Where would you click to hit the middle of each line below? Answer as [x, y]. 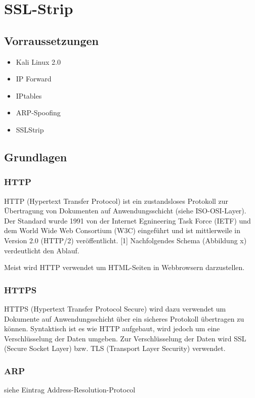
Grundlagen [36, 157]
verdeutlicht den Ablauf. [42, 250]
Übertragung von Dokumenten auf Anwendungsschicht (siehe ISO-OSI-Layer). [125, 211]
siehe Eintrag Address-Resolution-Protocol [70, 390]
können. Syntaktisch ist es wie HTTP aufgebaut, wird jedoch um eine [112, 328]
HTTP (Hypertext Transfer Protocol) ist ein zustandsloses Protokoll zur [116, 201]
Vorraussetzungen [52, 40]
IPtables [29, 95]
